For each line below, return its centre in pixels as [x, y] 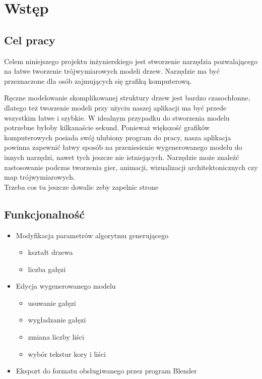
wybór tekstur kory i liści [67, 354]
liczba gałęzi [47, 269]
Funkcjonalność [44, 214]
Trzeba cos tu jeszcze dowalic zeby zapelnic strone [81, 186]
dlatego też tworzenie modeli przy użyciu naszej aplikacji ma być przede [115, 107]
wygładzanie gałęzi [57, 320]
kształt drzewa [50, 252]
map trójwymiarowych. [40, 177]
